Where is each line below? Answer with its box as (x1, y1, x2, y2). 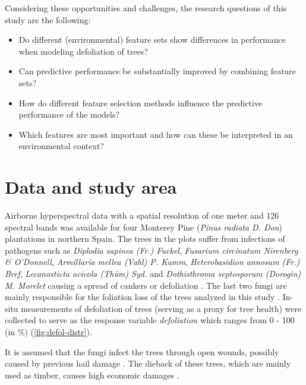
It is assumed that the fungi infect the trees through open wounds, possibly (5, 345, 279, 358)
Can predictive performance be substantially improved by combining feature (18, 65, 296, 77)
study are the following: (5, 13, 91, 26)
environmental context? (18, 140, 104, 152)
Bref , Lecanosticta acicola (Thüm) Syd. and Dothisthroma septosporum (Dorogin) (5, 267, 301, 280)
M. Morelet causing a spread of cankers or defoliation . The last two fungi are (5, 279, 287, 291)
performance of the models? (18, 108, 120, 121)
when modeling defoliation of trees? (18, 45, 148, 57)
